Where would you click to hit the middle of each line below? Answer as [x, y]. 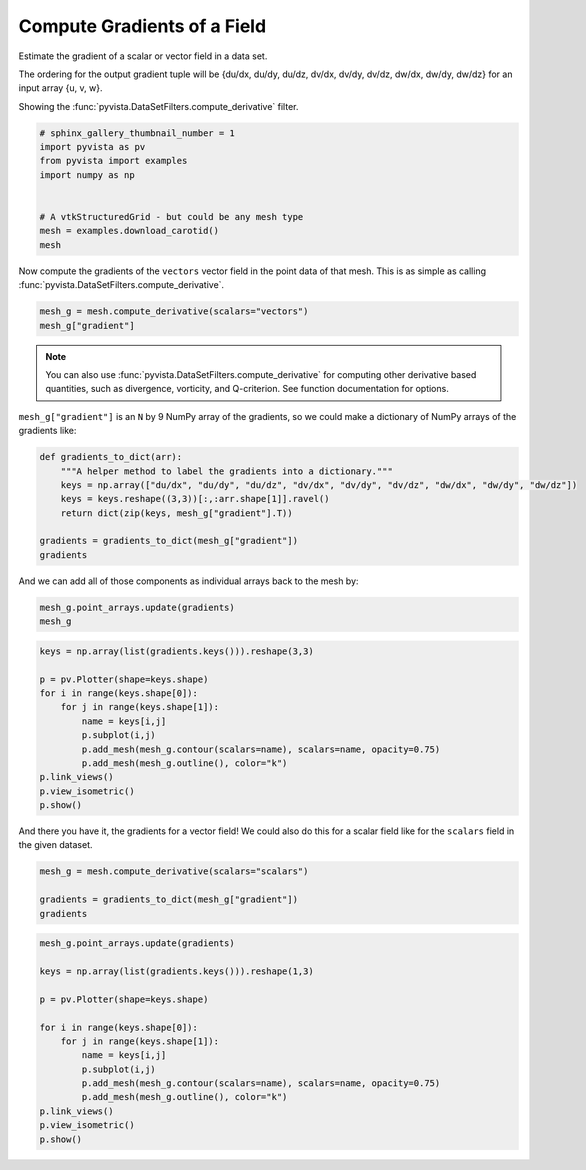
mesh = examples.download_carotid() [129, 231]
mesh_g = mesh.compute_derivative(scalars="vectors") [174, 311]
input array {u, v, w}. [61, 88]
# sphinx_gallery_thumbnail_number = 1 [137, 133]
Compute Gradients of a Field [142, 26]
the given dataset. [56, 845]
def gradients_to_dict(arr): [111, 457]
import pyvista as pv [92, 147]
